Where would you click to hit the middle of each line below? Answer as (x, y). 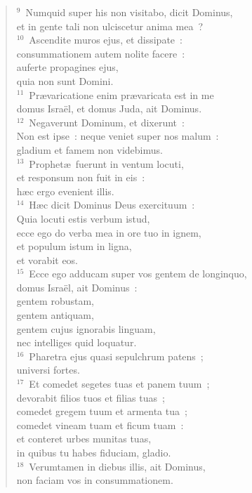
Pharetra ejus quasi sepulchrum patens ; (116, 356)
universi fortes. (48, 370)
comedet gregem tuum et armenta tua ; (102, 411)
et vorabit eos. (47, 259)
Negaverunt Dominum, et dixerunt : (107, 122)
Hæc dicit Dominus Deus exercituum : (112, 205)
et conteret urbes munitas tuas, (84, 439)
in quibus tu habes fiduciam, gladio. (94, 452)
